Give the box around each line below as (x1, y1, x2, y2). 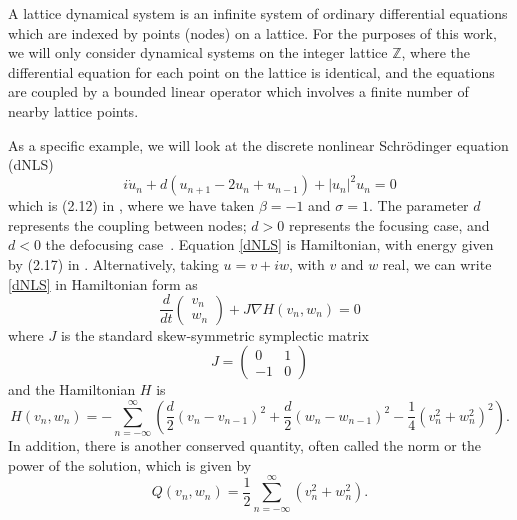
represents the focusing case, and (288, 214, 490, 235)
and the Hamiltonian (8, 379, 136, 400)
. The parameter (368, 195, 469, 216)
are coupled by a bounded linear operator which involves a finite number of (8, 81, 469, 102)
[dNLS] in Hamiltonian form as (8, 273, 198, 294)
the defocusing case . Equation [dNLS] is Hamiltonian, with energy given (45, 234, 494, 255)
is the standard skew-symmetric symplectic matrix (60, 324, 369, 345)
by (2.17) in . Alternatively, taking (8, 254, 219, 275)
